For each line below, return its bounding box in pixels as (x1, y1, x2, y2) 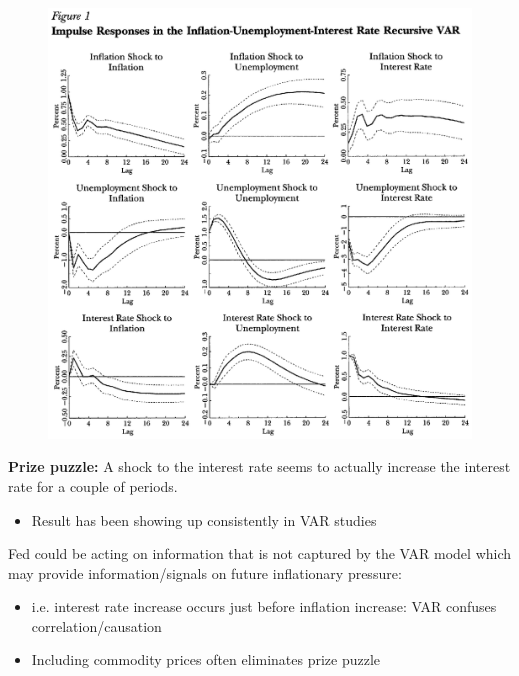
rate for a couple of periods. (8, 475, 178, 496)
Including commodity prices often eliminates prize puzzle (31, 649, 381, 670)
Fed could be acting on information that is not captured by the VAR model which (8, 543, 512, 564)
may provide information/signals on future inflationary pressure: (8, 562, 402, 583)
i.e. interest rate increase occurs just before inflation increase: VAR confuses (31, 596, 497, 617)
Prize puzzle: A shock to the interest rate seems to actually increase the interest (8, 456, 511, 477)
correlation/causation (31, 615, 162, 636)
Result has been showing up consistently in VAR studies (31, 509, 377, 530)
